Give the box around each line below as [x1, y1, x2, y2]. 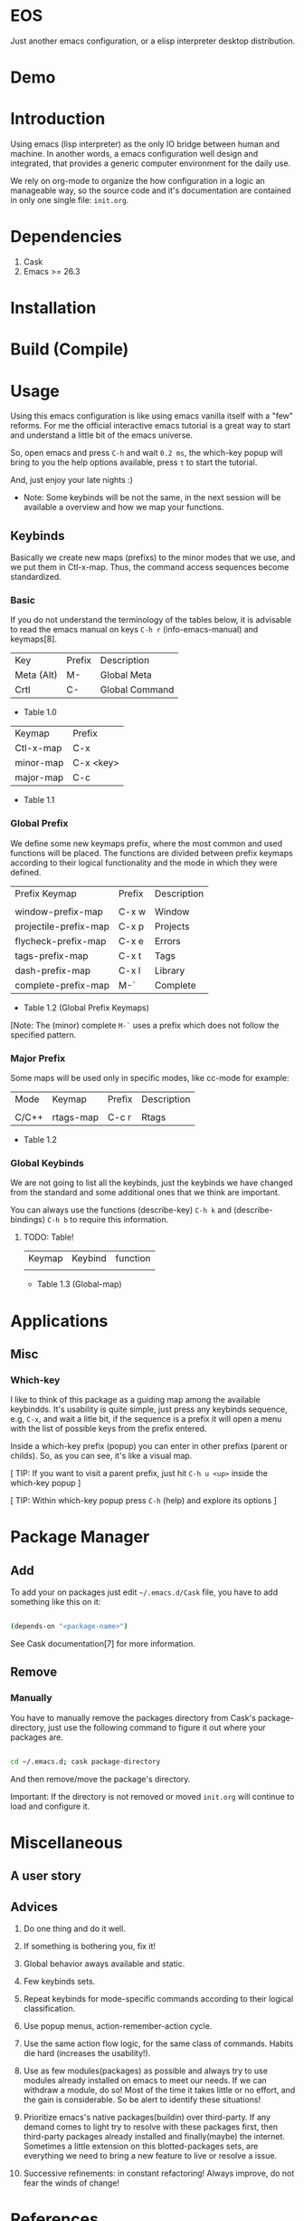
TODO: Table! [23, 1231, 74, 1242]
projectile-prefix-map [14, 920, 109, 932]
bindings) [10, 1214, 46, 1225]
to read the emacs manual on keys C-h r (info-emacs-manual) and [10, 624, 259, 635]
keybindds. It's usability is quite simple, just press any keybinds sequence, [10, 1404, 288, 1415]
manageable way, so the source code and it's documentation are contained [10, 185, 292, 196]
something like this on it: [10, 1597, 101, 1608]
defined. [10, 866, 42, 877]
